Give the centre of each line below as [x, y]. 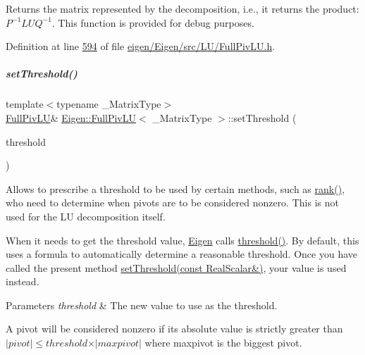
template [25, 104]
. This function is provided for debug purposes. [153, 22]
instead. [23, 281]
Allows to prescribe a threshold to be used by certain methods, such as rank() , [175, 188]
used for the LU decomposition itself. [86, 216]
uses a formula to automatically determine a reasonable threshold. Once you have [181, 254]
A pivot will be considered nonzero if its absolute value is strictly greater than [174, 329]
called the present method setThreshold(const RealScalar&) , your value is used [176, 267]
